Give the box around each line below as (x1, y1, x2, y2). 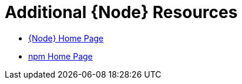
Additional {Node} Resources (5, 2, 238, 22)
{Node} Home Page (28, 33, 104, 43)
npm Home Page (28, 51, 93, 61)
